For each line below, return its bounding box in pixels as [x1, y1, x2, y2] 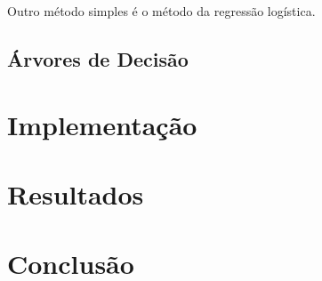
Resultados [7, 175, 144, 212]
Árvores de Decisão [7, 44, 189, 72]
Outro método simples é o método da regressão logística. [7, 2, 316, 20]
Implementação [7, 106, 197, 142]
